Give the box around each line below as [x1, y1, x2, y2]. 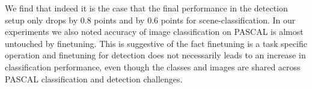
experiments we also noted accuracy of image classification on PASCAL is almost [5, 25, 304, 38]
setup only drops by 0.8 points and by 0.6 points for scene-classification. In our [5, 13, 296, 26]
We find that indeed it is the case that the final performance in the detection [5, 2, 288, 14]
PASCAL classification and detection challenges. [5, 72, 183, 85]
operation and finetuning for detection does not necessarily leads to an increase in [5, 49, 306, 61]
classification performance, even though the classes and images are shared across [5, 60, 301, 73]
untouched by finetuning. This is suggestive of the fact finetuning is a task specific [5, 37, 307, 49]
